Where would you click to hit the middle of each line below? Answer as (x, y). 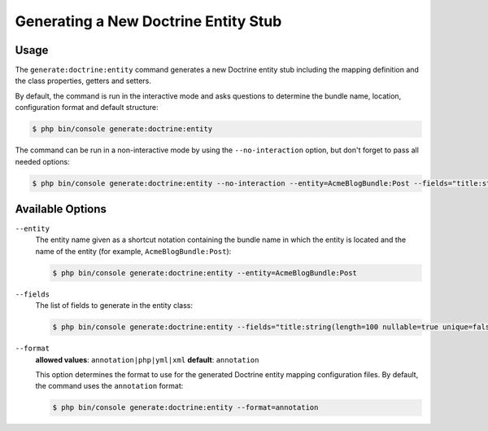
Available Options (61, 209)
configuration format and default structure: (87, 108)
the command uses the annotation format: (109, 386)
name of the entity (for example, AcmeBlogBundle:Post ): (133, 251)
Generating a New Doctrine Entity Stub (148, 21)
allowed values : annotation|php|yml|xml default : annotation (147, 359)
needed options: (42, 161)
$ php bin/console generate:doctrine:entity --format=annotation (185, 408)
